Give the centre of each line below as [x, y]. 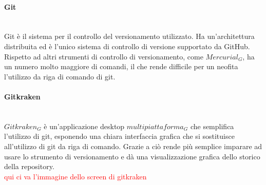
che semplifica [212, 126]
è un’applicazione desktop [84, 126]
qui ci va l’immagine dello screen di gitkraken [75, 176]
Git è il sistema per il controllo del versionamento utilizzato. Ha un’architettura [129, 36]
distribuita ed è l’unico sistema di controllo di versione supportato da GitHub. [127, 46]
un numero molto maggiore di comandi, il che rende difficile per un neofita [121, 66]
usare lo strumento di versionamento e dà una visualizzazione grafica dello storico [132, 156]
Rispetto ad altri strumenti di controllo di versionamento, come [104, 56]
